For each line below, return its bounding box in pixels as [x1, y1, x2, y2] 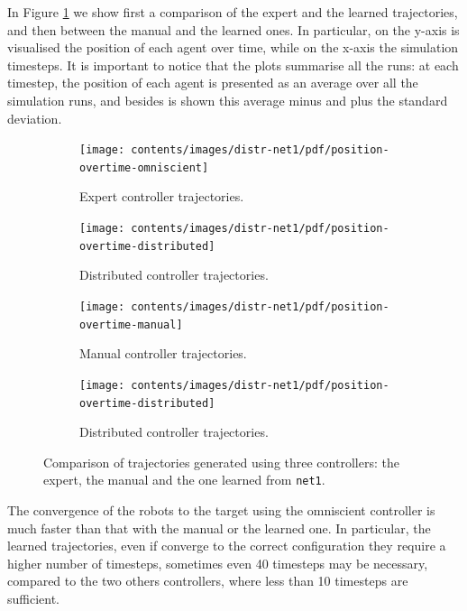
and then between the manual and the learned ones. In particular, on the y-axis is [7, 20, 460, 39]
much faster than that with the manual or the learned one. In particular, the [7, 518, 431, 537]
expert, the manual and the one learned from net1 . [43, 470, 325, 489]
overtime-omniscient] [79, 161, 209, 174]
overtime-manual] [79, 318, 183, 331]
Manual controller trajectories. [79, 344, 247, 363]
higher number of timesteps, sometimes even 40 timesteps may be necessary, [7, 553, 428, 572]
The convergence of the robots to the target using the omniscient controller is [7, 501, 435, 520]
